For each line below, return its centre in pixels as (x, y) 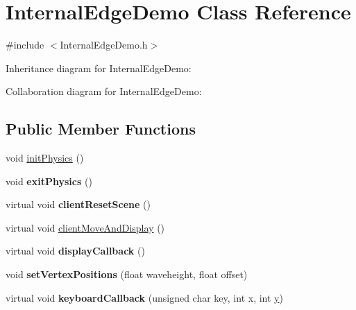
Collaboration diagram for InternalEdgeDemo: (104, 91)
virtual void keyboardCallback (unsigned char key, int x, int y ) (144, 297)
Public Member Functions (101, 129)
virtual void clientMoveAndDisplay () (85, 227)
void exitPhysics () (49, 181)
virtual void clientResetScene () (78, 204)
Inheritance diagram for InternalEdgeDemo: (99, 68)
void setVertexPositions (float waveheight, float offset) (127, 274)
